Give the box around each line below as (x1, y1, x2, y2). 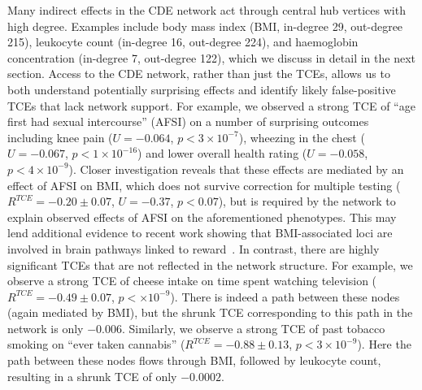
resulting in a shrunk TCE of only (7, 367, 177, 384)
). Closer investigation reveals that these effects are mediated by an (68, 160, 404, 177)
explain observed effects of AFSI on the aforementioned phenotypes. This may (7, 208, 397, 225)
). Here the (357, 336, 411, 353)
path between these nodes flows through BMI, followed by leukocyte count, (7, 352, 381, 369)
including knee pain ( (7, 128, 113, 145)
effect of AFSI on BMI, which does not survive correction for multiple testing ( (7, 176, 401, 193)
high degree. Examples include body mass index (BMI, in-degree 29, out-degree (7, 17, 403, 34)
